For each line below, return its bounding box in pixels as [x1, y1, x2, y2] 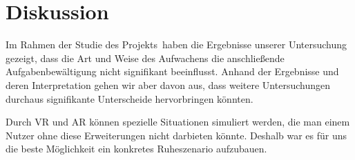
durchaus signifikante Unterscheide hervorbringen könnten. [6, 91, 253, 106]
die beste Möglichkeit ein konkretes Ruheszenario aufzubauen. [6, 141, 267, 156]
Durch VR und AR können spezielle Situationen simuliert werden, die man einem [6, 114, 350, 129]
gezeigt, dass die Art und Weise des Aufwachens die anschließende [6, 50, 285, 65]
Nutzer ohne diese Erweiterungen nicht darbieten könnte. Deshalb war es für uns [6, 128, 347, 142]
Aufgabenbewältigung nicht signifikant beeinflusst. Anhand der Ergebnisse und [6, 64, 339, 79]
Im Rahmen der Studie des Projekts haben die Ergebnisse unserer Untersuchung [6, 37, 347, 52]
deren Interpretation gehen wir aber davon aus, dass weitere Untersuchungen [6, 77, 330, 92]
